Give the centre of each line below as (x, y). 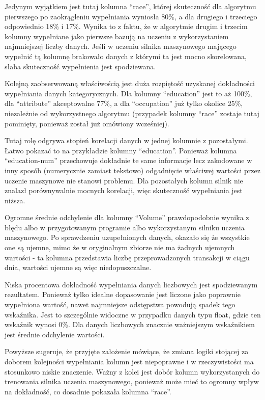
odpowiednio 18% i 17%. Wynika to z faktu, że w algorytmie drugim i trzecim (126, 26)
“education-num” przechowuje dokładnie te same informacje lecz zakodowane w (128, 160)
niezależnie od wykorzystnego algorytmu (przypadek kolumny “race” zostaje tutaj (132, 113)
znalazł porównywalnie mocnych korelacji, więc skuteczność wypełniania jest (124, 190)
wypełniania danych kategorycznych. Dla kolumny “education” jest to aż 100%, (128, 93)
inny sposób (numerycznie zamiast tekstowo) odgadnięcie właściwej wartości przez (132, 170)
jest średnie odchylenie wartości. (55, 334)
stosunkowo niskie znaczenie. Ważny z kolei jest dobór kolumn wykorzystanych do (132, 371)
